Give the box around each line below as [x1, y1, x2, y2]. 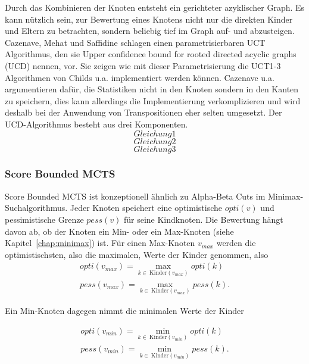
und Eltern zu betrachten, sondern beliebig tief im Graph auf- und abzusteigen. [5, 24, 295, 37]
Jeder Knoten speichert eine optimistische [70, 201, 223, 214]
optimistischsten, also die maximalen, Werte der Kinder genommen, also [5, 248, 269, 260]
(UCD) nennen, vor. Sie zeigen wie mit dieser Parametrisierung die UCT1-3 [5, 59, 281, 71]
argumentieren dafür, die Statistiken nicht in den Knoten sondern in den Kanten [5, 83, 299, 95]
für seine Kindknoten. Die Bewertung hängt [123, 213, 283, 225]
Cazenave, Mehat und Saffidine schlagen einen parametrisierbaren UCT [5, 36, 266, 48]
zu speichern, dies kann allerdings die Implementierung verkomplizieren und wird [5, 94, 301, 107]
